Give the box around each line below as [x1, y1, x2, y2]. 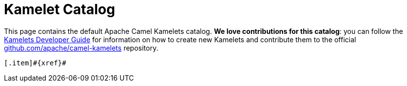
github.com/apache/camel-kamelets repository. [4, 43, 158, 52]
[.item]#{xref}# [4, 58, 66, 67]
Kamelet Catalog [4, 1, 115, 18]
